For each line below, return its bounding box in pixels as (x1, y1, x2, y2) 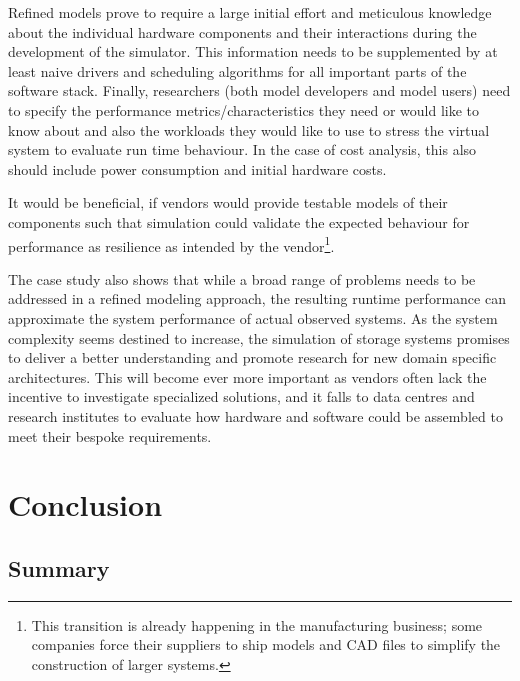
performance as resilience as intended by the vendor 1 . (8, 232, 335, 256)
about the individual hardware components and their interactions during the (8, 21, 477, 42)
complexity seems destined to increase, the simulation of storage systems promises (8, 327, 510, 348)
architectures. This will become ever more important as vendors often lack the (8, 366, 487, 387)
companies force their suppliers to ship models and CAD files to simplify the (31, 634, 501, 655)
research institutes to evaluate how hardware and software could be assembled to (8, 405, 503, 426)
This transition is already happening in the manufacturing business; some (31, 614, 483, 635)
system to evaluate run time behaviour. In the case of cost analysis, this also (8, 139, 477, 160)
